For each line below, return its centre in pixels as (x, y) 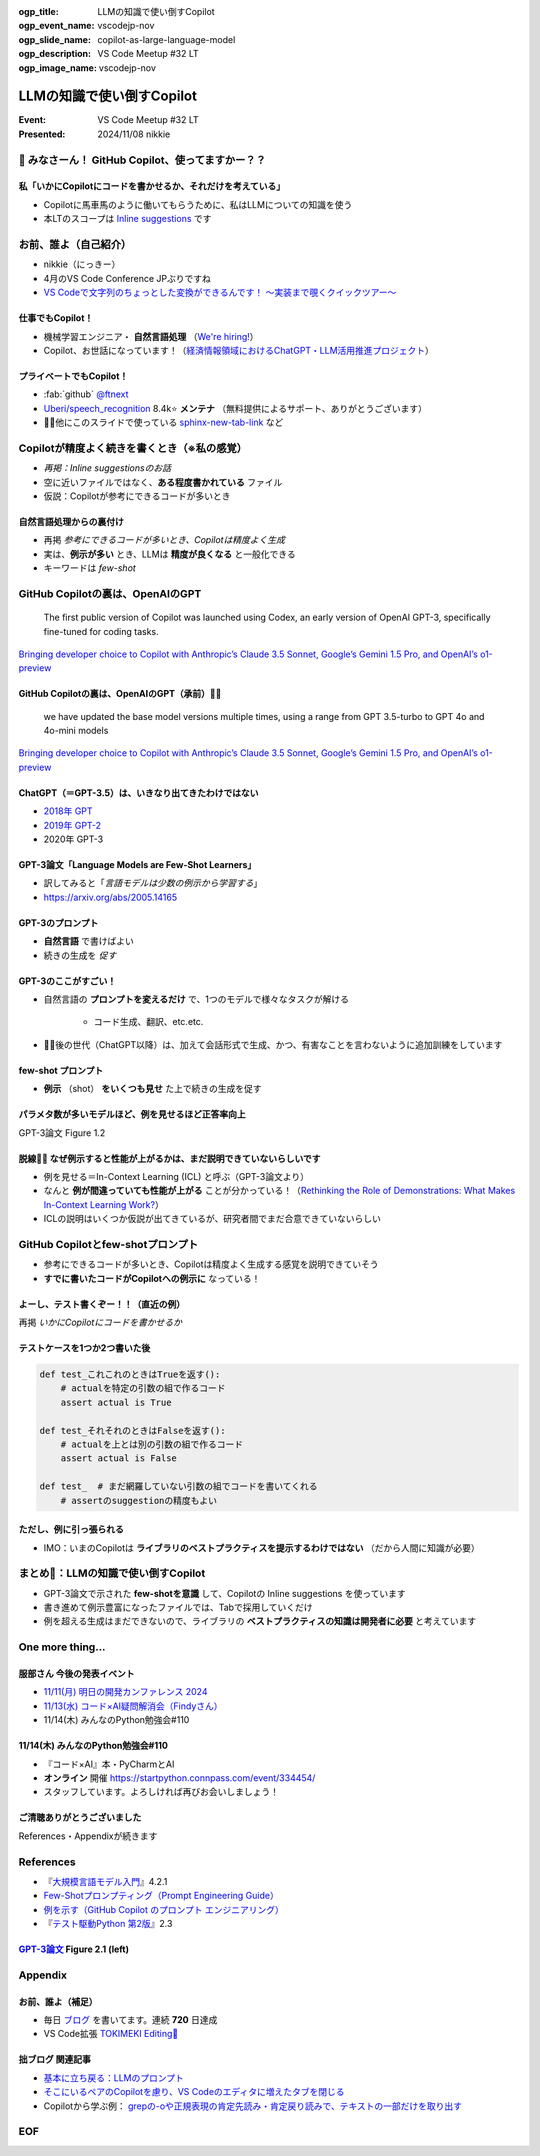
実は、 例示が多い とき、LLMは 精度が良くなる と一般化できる (170, 554)
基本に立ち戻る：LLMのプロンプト (114, 2077)
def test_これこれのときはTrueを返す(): (130, 1374)
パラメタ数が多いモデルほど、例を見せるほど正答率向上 (132, 1114)
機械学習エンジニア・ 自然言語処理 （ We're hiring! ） (151, 336)
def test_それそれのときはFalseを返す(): (132, 1430)
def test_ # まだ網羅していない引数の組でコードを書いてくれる (178, 1486)
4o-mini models (76, 731)
